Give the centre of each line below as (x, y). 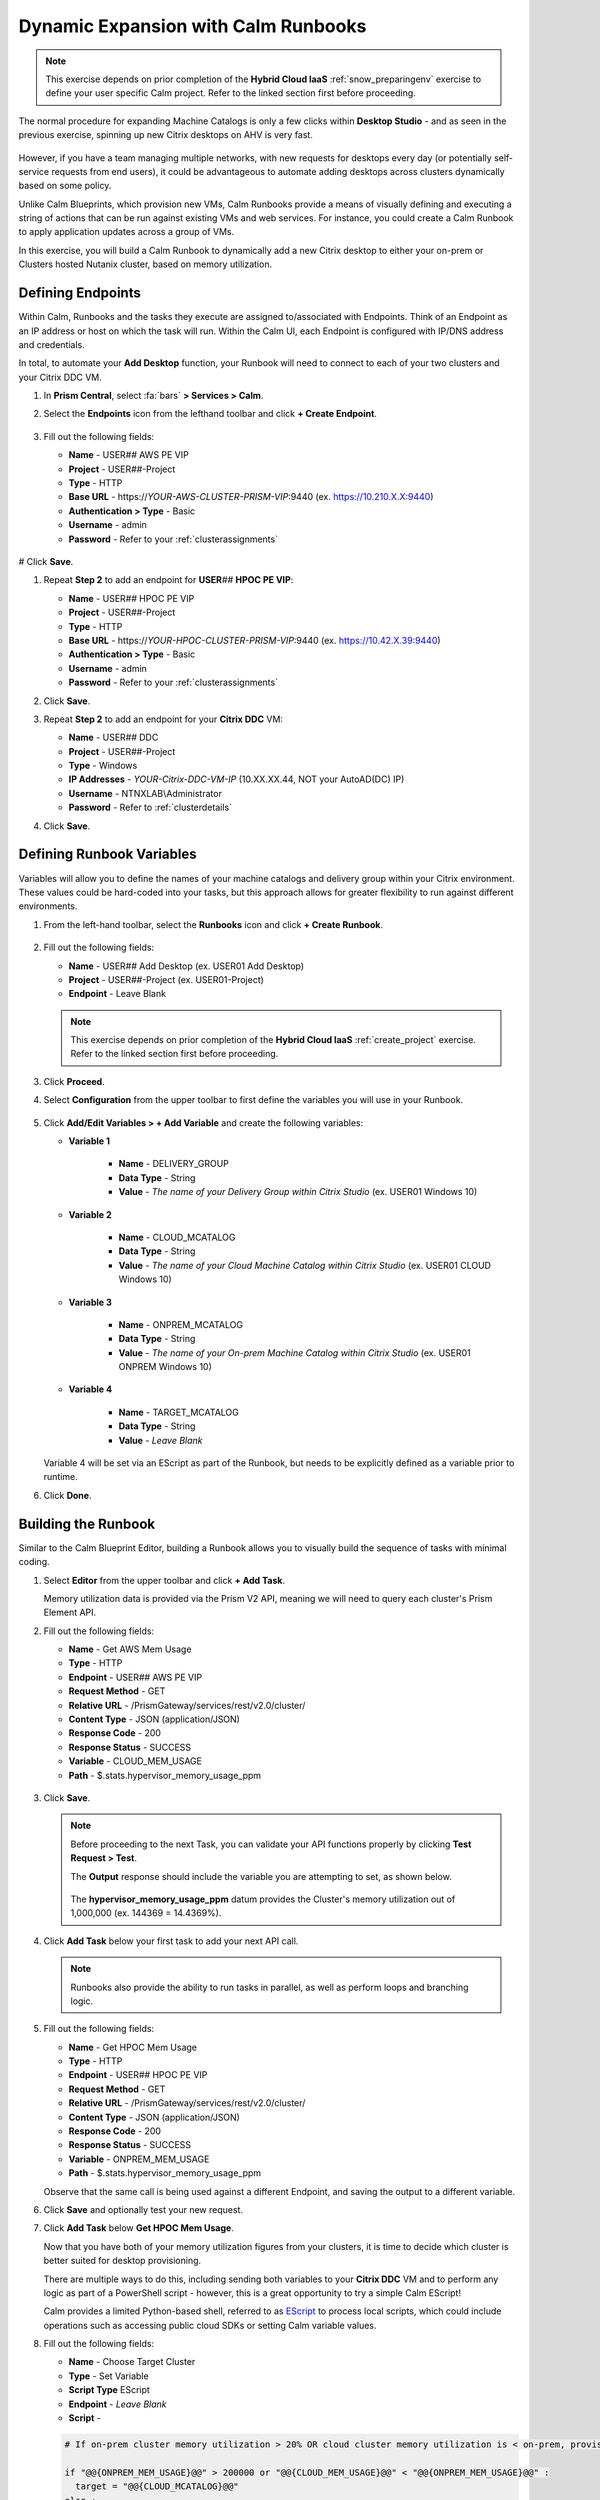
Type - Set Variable (108, 2376)
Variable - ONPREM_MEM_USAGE (139, 2159)
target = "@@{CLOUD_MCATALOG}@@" (157, 2486)
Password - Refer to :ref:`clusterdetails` (150, 807)
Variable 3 (90, 1302)
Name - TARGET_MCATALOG (178, 1412)
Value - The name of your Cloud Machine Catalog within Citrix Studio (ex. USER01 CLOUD (305, 1265)
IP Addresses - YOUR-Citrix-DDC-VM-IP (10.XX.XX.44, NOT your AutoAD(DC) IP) (236, 779)
